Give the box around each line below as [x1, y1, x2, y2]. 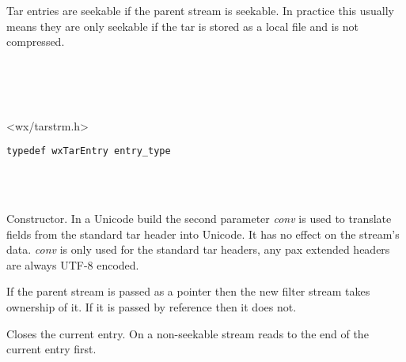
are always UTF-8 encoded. [6, 256, 139, 273]
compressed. [6, 33, 65, 50]
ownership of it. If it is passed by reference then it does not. [6, 298, 297, 315]
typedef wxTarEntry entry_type [6, 145, 171, 157]
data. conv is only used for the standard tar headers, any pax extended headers [6, 241, 390, 258]
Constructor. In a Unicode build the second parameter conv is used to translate [6, 210, 392, 226]
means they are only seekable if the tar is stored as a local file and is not [6, 17, 359, 34]
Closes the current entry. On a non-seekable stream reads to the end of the [6, 325, 369, 341]
